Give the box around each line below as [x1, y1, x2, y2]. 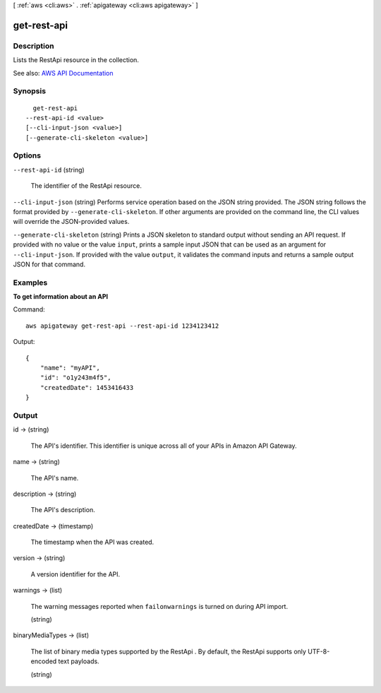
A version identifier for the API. [30, 569, 121, 579]
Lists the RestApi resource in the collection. [13, 56, 139, 64]
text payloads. [58, 657, 99, 665]
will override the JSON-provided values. [13, 218, 130, 226]
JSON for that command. [13, 260, 86, 268]
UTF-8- [308, 647, 330, 656]
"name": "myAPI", [40, 364, 100, 372]
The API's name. [30, 473, 79, 482]
